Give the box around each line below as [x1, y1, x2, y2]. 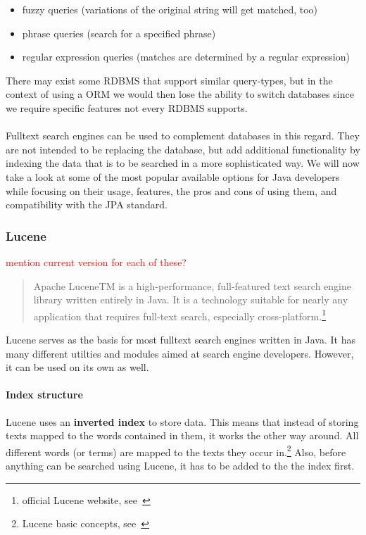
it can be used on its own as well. [6, 360, 149, 374]
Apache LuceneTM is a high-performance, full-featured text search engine [33, 278, 352, 293]
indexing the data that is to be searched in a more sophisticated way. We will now [6, 156, 360, 170]
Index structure [6, 387, 83, 402]
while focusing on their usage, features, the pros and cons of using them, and [6, 183, 337, 198]
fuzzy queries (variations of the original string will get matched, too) [22, 2, 318, 16]
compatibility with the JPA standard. [6, 197, 168, 212]
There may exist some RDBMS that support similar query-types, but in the [6, 73, 333, 87]
